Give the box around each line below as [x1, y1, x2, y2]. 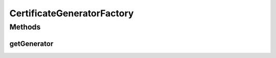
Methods [9, 22, 41, 32]
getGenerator [9, 39, 54, 48]
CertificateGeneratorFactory [9, 8, 134, 19]
